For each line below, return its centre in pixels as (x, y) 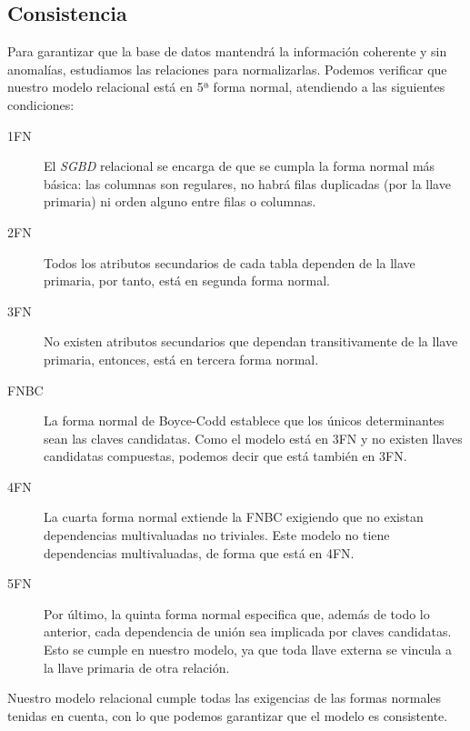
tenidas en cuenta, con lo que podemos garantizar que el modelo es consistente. (228, 715)
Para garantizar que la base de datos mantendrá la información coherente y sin (227, 51)
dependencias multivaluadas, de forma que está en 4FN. (199, 552)
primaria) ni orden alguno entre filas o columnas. (180, 201)
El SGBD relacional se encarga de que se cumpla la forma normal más (240, 166)
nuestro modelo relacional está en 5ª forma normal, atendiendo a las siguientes (226, 87)
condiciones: (41, 104)
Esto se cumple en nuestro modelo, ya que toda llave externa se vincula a (248, 650)
